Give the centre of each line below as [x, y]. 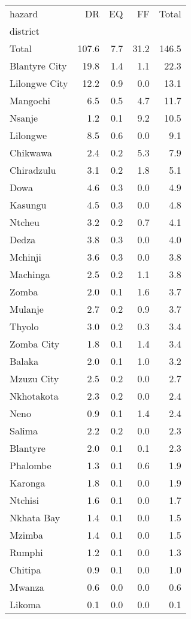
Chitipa [25, 570]
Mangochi [30, 100]
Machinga [30, 274]
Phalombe [31, 465]
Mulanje [27, 309]
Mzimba [27, 535]
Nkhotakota [34, 396]
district [25, 31]
